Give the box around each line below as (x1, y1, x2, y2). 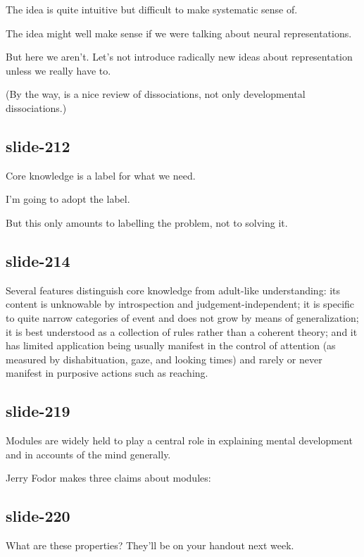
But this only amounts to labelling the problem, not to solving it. (6, 215, 288, 230)
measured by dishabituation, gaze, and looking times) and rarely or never (6, 351, 322, 366)
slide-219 (6, 400, 70, 422)
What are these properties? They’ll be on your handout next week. (6, 538, 294, 553)
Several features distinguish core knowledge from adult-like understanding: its (6, 282, 341, 297)
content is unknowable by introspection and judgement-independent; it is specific (6, 296, 355, 311)
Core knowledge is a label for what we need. (6, 168, 196, 182)
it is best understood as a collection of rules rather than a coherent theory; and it (6, 324, 358, 339)
